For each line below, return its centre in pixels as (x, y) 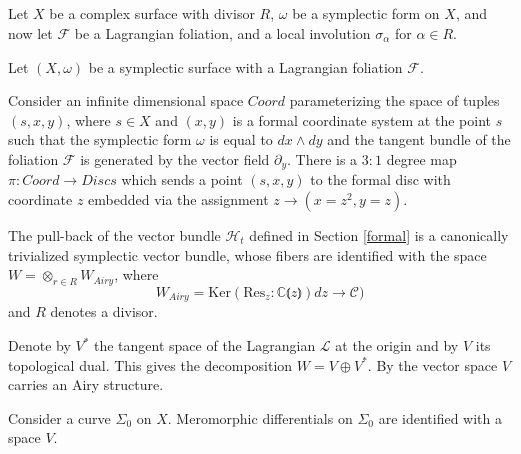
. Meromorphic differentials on (260, 417)
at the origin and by (397, 345)
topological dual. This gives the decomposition (150, 364)
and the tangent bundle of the (419, 139)
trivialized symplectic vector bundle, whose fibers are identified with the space (247, 254)
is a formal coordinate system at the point (361, 119)
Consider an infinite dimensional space (126, 100)
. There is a (322, 158)
